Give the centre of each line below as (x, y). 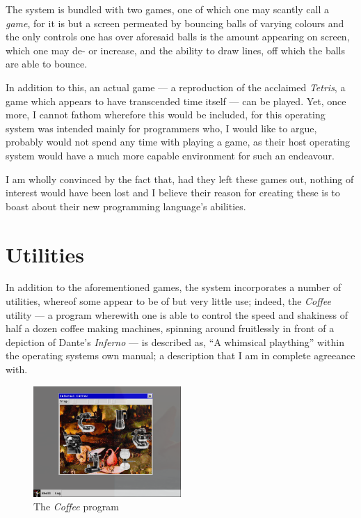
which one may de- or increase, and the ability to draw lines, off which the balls (175, 50)
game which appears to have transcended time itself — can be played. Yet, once (176, 101)
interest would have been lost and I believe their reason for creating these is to (173, 193)
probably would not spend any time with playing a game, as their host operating (178, 142)
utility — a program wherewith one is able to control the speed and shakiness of (177, 314)
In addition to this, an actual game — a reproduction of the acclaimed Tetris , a (176, 87)
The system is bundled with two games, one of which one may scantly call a (168, 9)
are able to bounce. (47, 64)
